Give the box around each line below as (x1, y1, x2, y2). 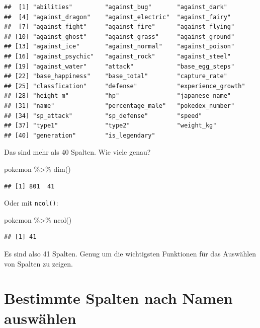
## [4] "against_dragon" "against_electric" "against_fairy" (4, 13, 231, 21)
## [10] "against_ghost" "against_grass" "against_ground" (4, 33, 235, 40)
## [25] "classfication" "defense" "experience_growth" (4, 82, 245, 90)
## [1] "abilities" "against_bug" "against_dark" (4, 4, 227, 11)
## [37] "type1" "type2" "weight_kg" (4, 122, 217, 129)
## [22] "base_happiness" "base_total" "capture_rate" (4, 73, 227, 80)
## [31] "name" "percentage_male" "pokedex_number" (4, 102, 235, 109)
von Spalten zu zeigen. (4, 258, 73, 269)
